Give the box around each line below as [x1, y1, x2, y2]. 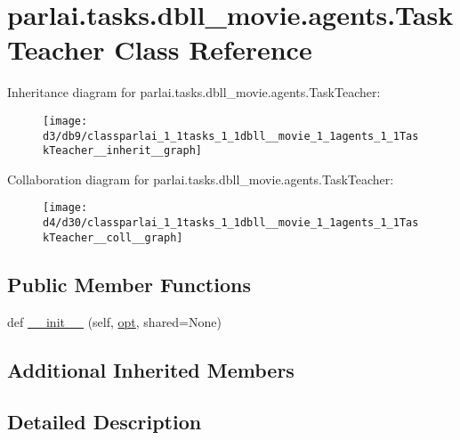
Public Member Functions [7, 270, 251, 297]
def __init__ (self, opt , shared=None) [7, 312, 222, 330]
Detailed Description [7, 408, 202, 436]
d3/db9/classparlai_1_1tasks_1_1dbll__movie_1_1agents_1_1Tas [43, 129, 419, 143]
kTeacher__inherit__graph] [43, 144, 202, 158]
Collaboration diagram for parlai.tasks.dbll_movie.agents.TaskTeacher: [7, 169, 394, 188]
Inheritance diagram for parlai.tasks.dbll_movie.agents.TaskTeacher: [7, 83, 381, 102]
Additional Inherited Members [7, 355, 295, 383]
